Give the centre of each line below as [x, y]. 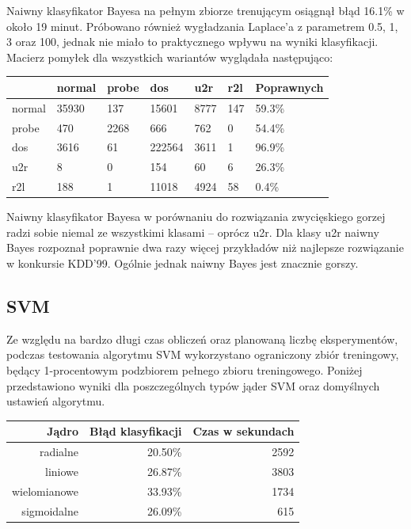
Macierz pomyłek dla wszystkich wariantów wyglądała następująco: [170, 57]
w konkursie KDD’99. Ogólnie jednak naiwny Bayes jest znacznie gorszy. [183, 263]
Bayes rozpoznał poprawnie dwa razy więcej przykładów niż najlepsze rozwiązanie [205, 247]
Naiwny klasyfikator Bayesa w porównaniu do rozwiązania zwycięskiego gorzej [196, 217]
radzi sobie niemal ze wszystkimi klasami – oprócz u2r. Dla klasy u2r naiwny [193, 232]
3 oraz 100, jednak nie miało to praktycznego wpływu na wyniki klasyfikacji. [192, 42]
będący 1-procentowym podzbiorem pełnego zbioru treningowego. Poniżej [185, 369]
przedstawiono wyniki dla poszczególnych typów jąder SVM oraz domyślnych [193, 385]
